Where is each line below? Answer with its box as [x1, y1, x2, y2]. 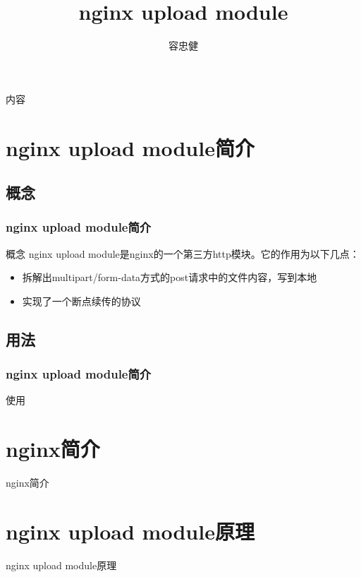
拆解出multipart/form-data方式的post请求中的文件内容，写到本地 [22, 270, 317, 285]
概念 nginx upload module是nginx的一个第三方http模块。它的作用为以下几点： [6, 246, 360, 261]
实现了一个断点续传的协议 [22, 293, 141, 308]
